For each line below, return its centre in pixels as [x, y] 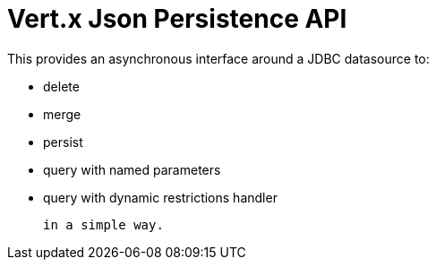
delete [61, 86]
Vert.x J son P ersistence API [177, 19]
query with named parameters [132, 169]
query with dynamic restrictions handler [160, 197]
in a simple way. [103, 224]
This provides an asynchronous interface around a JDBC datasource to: [218, 58]
